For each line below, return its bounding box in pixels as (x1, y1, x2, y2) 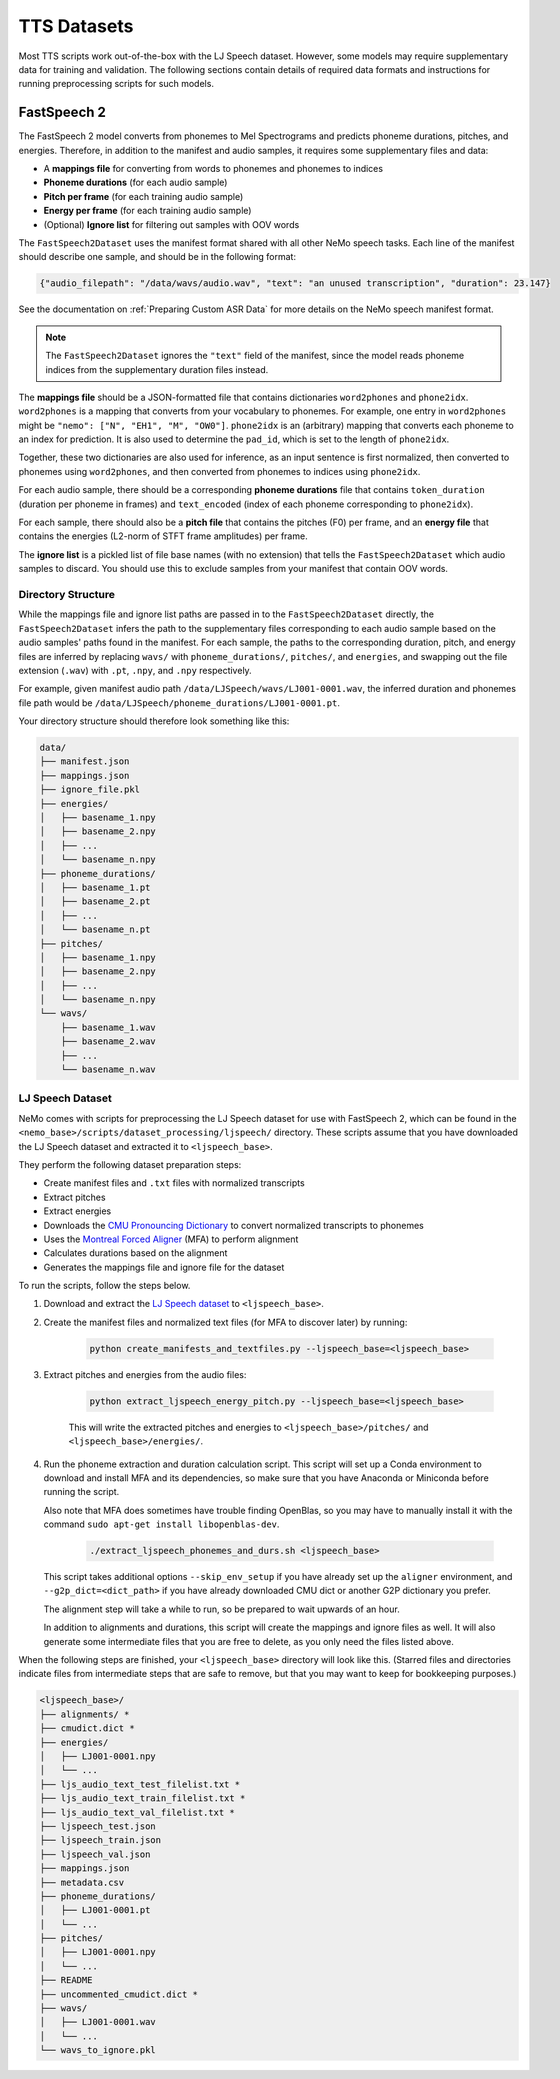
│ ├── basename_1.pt (39, 881, 151, 893)
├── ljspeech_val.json (39, 1848, 151, 1860)
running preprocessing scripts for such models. (18, 78, 215, 90)
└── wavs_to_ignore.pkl (39, 2045, 157, 2056)
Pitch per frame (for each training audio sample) (43, 190, 244, 202)
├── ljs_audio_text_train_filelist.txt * (39, 1793, 246, 1804)
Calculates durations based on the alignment (43, 1247, 228, 1259)
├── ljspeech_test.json (39, 1820, 157, 1832)
